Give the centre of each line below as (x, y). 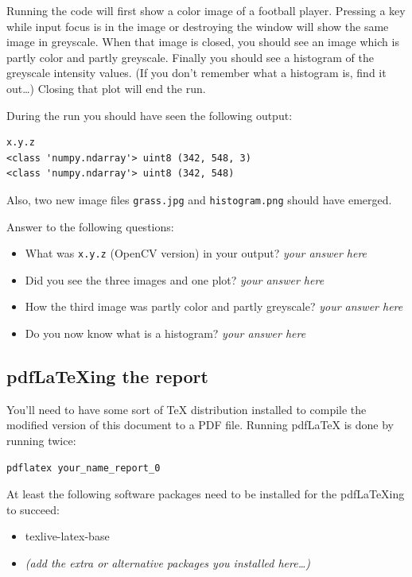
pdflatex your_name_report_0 (84, 468)
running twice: (41, 441)
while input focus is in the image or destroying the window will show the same (198, 26)
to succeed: (33, 509)
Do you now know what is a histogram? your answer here (165, 333)
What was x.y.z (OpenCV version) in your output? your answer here (196, 253)
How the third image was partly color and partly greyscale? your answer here (214, 306)
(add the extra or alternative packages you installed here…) (167, 562)
